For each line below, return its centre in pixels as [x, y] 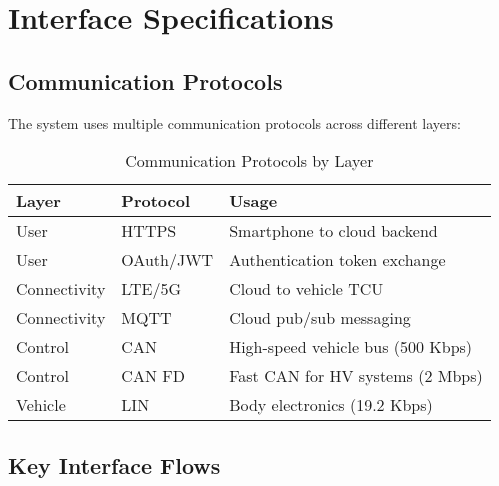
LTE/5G [151, 289]
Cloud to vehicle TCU [306, 289]
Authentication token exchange [337, 260]
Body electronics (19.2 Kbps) [331, 405]
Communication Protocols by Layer [249, 161]
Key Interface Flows [114, 464]
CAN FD [153, 376]
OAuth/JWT [167, 260]
